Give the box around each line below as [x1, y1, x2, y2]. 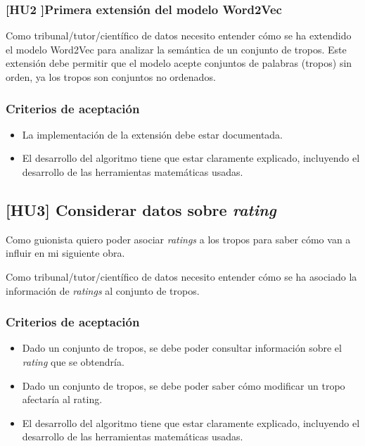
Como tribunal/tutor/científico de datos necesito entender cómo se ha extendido [6, 28, 352, 43]
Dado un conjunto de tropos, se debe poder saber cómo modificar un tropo [22, 378, 345, 393]
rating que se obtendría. [22, 354, 124, 369]
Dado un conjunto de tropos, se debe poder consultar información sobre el [22, 340, 342, 355]
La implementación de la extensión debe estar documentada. [22, 127, 283, 141]
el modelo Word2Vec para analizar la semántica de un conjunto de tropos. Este [6, 42, 347, 56]
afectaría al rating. [22, 392, 103, 407]
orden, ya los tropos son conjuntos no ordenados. [6, 70, 216, 84]
